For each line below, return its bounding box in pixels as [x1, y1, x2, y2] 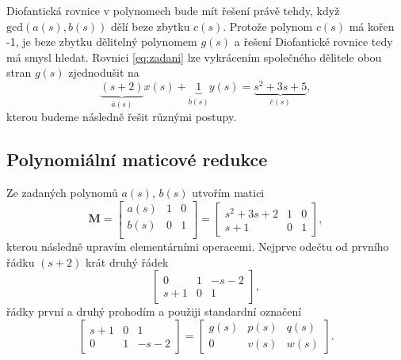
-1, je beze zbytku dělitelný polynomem [6, 33, 197, 50]
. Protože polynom [223, 17, 313, 34]
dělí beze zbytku [110, 17, 190, 34]
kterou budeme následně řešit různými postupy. [6, 108, 237, 125]
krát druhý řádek [85, 253, 169, 270]
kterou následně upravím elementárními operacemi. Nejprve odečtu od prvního [6, 237, 389, 254]
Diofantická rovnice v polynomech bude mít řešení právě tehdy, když [6, 2, 340, 18]
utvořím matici [192, 184, 265, 201]
